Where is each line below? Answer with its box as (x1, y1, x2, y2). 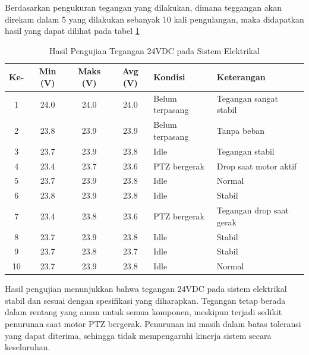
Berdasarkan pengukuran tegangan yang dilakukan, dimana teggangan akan (5, 1, 282, 13)
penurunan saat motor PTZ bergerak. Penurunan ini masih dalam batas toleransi (5, 318, 301, 330)
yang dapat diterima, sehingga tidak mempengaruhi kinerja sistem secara (5, 329, 272, 341)
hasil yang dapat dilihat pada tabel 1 (5, 24, 140, 37)
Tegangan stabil (216, 144, 275, 157)
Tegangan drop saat (216, 204, 289, 216)
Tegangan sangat (216, 92, 278, 104)
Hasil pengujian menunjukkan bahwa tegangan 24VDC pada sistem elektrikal (5, 282, 287, 295)
